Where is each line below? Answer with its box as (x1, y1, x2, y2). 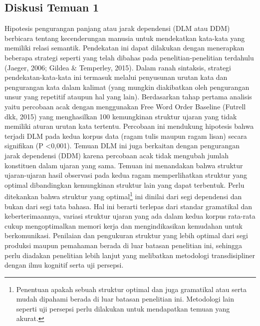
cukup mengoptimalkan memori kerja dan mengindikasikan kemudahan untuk (4, 220, 243, 231)
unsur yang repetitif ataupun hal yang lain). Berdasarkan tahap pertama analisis (4, 91, 252, 102)
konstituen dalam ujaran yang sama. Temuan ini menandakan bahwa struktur (4, 160, 243, 170)
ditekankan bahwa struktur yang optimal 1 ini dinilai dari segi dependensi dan (4, 190, 242, 201)
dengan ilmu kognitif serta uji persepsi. (4, 260, 124, 270)
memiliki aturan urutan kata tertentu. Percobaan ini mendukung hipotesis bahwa (4, 121, 254, 131)
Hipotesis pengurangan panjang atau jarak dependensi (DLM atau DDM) (4, 23, 230, 33)
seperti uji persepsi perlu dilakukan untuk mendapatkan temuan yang (16, 303, 230, 314)
